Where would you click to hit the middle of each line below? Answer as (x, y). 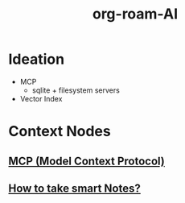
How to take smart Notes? (74, 188)
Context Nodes (60, 132)
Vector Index (41, 98)
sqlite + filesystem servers (76, 90)
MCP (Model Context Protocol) (86, 161)
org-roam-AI (135, 14)
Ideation (37, 59)
